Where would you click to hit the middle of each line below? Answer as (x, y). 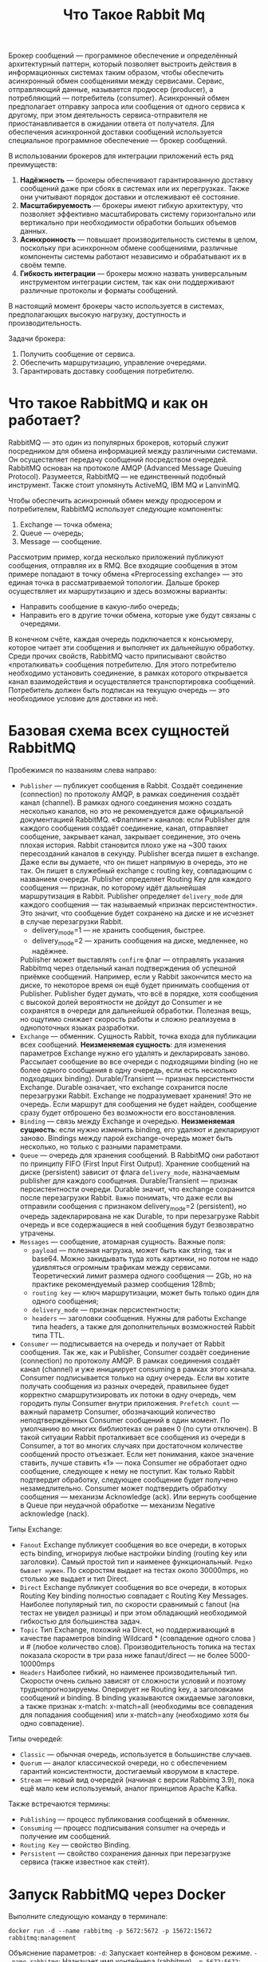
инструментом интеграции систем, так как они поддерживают (127, 282)
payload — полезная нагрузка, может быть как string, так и (132, 1251)
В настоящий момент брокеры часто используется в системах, (116, 306)
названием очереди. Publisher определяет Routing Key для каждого (135, 879)
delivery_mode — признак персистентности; (106, 1310)
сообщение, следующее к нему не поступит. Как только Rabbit (127, 1471)
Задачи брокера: (37, 338)
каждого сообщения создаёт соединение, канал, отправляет (124, 828)
